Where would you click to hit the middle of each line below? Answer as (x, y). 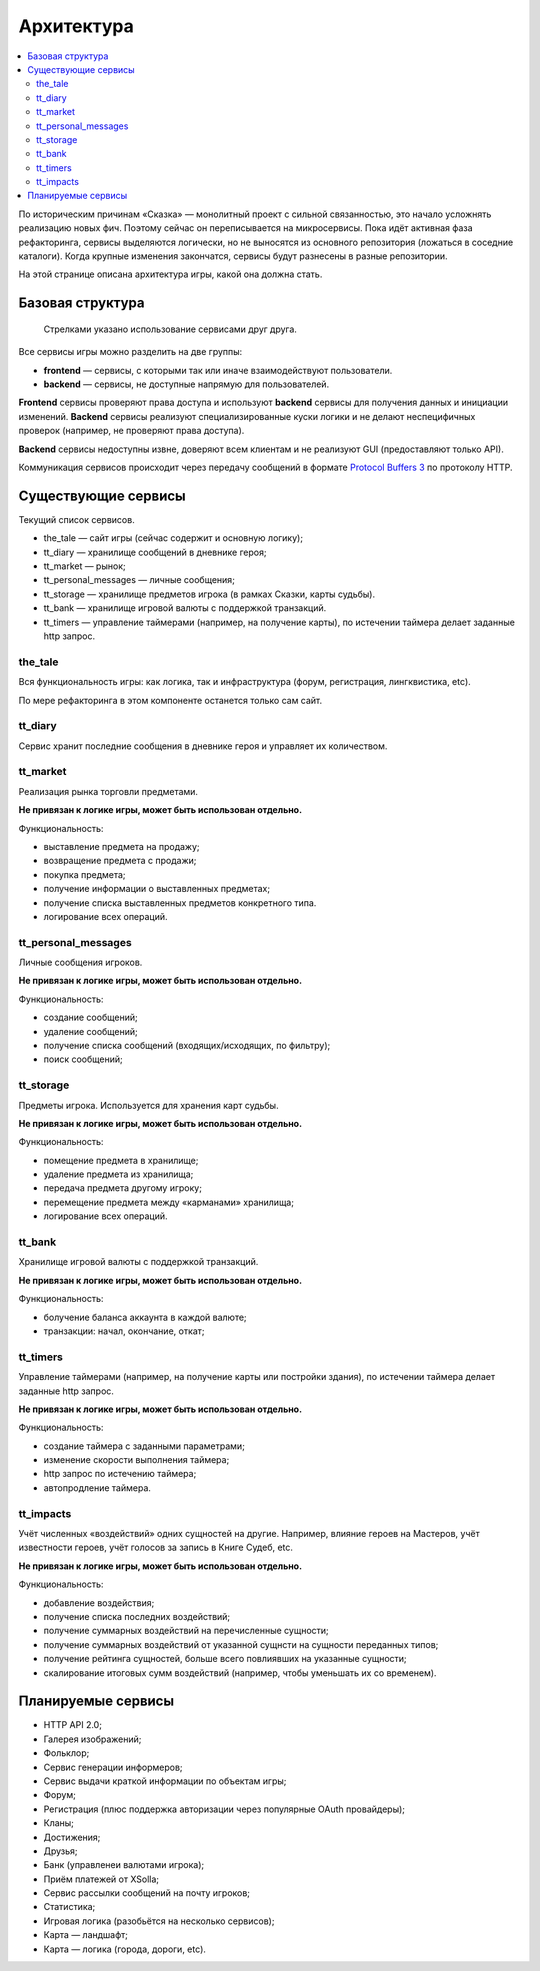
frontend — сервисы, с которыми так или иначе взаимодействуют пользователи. (218, 370)
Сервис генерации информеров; (113, 1767)
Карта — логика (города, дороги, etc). (125, 1949)
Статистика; (69, 1907)
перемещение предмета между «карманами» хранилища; (169, 1202)
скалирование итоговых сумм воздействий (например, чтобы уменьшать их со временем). (240, 1672)
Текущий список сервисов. (76, 519)
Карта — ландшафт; (86, 1935)
